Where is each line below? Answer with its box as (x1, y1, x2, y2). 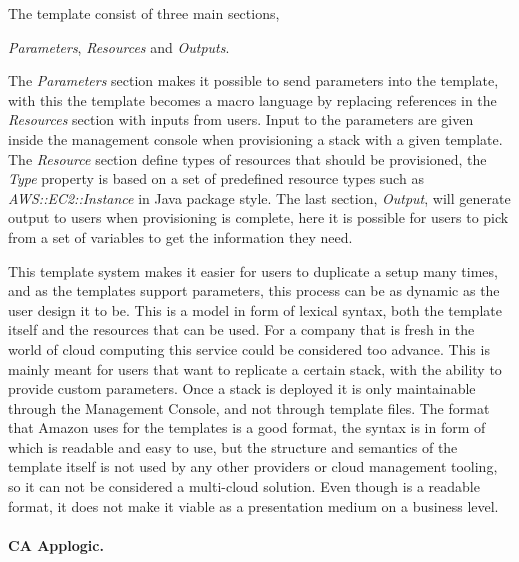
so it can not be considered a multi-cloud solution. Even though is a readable (8, 476, 480, 497)
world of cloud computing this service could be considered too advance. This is (8, 338, 490, 359)
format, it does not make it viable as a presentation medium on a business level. (8, 495, 499, 516)
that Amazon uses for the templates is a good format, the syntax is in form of (8, 417, 486, 438)
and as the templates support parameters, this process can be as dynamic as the (8, 280, 500, 301)
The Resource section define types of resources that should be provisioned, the (8, 148, 487, 169)
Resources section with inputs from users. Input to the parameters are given (8, 109, 474, 130)
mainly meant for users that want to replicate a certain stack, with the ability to (8, 358, 502, 379)
